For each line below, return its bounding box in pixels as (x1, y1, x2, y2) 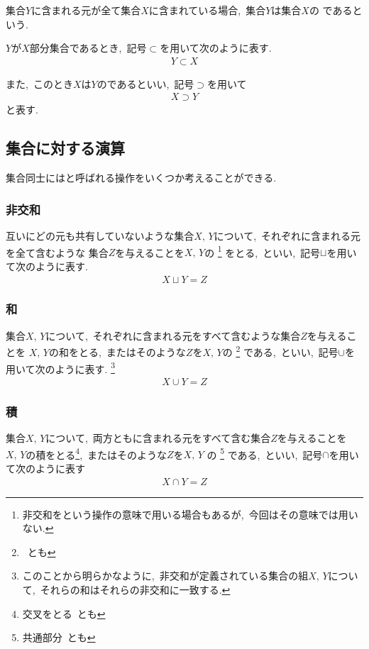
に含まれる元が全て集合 (31, 3, 141, 17)
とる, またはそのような (78, 344, 186, 359)
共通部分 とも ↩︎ (22, 630, 96, 645)
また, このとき (6, 76, 73, 91)
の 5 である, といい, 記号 (206, 445, 323, 462)
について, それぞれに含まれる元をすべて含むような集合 (45, 328, 301, 343)
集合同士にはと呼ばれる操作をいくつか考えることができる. (6, 170, 277, 185)
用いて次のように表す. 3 (6, 359, 115, 376)
